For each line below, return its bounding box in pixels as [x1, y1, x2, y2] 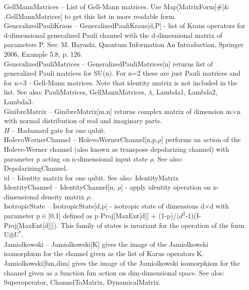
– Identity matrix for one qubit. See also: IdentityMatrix [12, 172, 179, 182]
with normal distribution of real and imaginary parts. [4, 115, 162, 126]
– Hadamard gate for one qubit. [12, 125, 106, 135]
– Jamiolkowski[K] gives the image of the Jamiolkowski [45, 239, 208, 249]
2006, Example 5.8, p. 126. [4, 48, 83, 59]
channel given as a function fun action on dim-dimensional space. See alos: [4, 267, 224, 277]
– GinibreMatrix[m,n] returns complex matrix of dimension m [48, 106, 232, 116]
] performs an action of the [161, 134, 241, 145]
